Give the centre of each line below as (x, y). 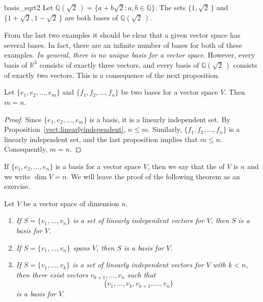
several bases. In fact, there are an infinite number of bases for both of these (123, 45)
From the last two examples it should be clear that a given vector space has (122, 35)
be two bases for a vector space (169, 92)
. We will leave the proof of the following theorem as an (153, 176)
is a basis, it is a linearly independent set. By (160, 119)
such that (141, 274)
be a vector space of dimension (71, 203)
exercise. (17, 186)
